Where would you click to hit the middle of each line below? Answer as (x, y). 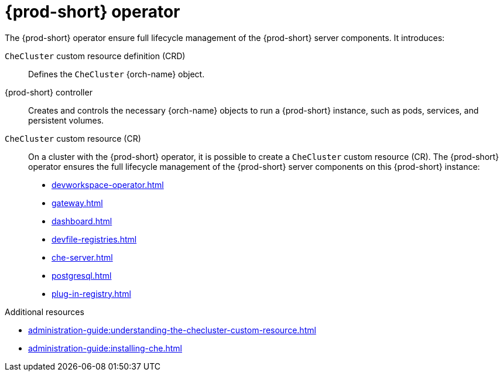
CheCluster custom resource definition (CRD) (95, 56)
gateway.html (77, 203)
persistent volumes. (66, 120)
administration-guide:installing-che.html (105, 348)
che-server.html (82, 257)
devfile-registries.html (94, 239)
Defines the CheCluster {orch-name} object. (117, 74)
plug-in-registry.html (91, 293)
